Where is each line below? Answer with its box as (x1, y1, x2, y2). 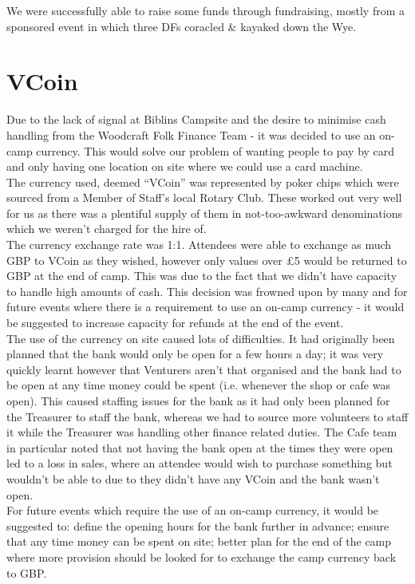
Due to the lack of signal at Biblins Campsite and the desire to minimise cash (6, 111, 386, 128)
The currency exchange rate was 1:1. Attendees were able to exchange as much (6, 236, 392, 253)
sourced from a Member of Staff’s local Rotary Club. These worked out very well (6, 189, 402, 206)
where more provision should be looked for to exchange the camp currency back (6, 548, 397, 565)
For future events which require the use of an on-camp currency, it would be (6, 502, 379, 519)
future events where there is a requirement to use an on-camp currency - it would (6, 298, 405, 315)
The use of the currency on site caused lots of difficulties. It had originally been (6, 329, 395, 346)
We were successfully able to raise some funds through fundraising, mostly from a (6, 2, 405, 18)
